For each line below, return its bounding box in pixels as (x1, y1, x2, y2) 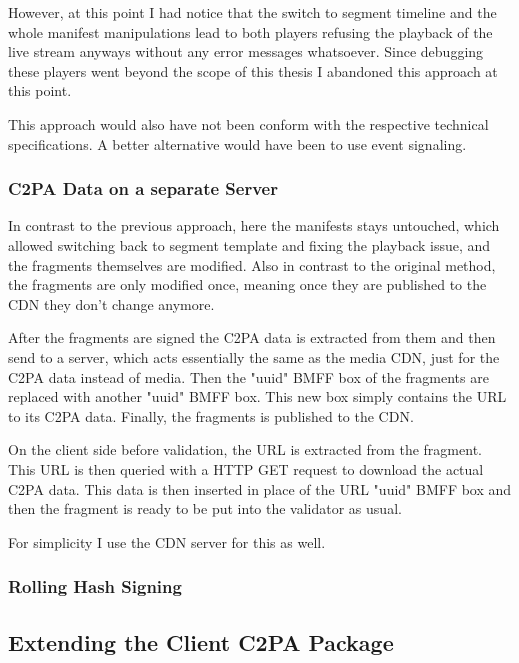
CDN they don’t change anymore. (8, 293, 215, 314)
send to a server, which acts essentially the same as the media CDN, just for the (8, 346, 500, 367)
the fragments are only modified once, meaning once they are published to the (8, 274, 487, 295)
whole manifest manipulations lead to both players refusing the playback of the (8, 21, 493, 42)
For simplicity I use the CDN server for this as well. (8, 531, 326, 552)
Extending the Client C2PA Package (8, 626, 394, 657)
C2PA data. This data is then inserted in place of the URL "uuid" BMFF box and (8, 478, 512, 499)
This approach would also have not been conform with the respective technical (8, 113, 489, 134)
